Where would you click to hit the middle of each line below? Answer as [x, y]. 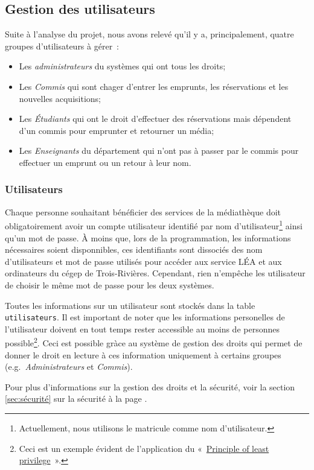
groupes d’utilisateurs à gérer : [62, 46]
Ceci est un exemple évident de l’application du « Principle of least [144, 448]
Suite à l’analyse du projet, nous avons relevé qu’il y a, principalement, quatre [149, 34]
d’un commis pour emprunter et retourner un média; [117, 130]
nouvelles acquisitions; [60, 98]
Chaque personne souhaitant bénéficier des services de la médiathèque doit [143, 211]
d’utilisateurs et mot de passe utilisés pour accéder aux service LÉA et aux [143, 261]
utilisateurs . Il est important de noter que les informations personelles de [145, 317]
